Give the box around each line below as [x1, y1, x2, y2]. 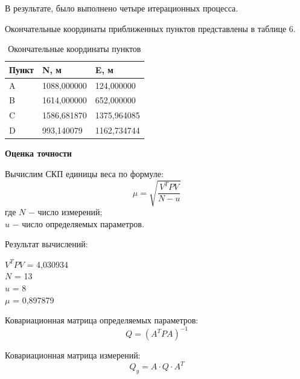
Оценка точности [5, 147, 72, 160]
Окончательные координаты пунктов [8, 42, 141, 55]
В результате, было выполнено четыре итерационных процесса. [5, 2, 238, 14]
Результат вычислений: [5, 238, 88, 250]
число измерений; [37, 205, 103, 218]
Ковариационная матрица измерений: [5, 349, 141, 361]
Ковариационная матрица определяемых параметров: [5, 314, 199, 326]
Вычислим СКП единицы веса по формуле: [5, 167, 164, 180]
